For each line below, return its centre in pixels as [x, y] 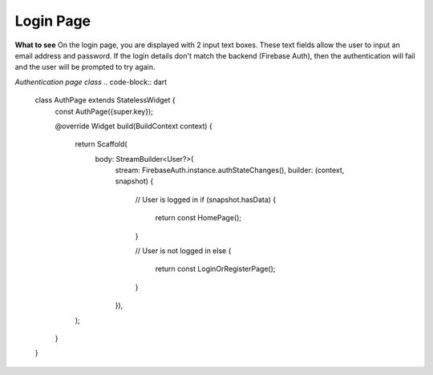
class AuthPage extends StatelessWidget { [105, 100]
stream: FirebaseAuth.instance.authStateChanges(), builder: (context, [230, 170]
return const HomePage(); [198, 218]
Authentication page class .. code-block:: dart [91, 82]
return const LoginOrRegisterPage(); [215, 269]
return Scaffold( [101, 144]
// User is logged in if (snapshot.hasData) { [206, 200]
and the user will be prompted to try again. [85, 67]
